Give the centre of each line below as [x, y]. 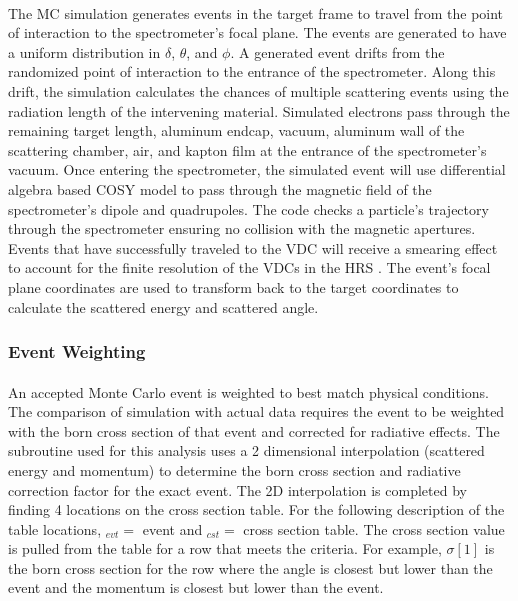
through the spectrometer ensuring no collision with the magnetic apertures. [242, 228]
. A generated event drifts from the [337, 51]
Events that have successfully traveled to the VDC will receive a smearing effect [253, 247]
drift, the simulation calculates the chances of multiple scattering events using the [258, 90]
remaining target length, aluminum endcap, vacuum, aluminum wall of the [236, 130]
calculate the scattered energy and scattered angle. [163, 306]
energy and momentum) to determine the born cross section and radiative [234, 469]
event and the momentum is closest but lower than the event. [196, 587]
